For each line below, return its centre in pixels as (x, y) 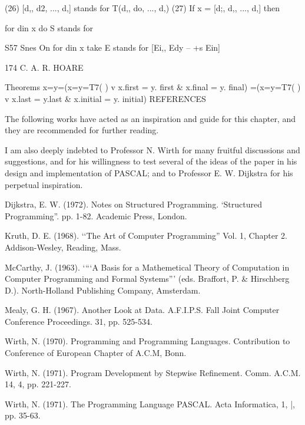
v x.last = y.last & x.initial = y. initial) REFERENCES (105, 98)
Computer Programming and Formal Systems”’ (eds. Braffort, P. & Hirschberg (147, 279)
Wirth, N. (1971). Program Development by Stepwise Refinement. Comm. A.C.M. (153, 372)
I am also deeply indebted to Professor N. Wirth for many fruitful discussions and (152, 149)
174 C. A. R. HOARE (44, 67)
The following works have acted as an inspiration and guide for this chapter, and (150, 118)
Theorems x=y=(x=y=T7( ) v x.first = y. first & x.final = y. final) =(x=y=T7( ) (153, 87)
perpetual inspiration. (44, 184)
